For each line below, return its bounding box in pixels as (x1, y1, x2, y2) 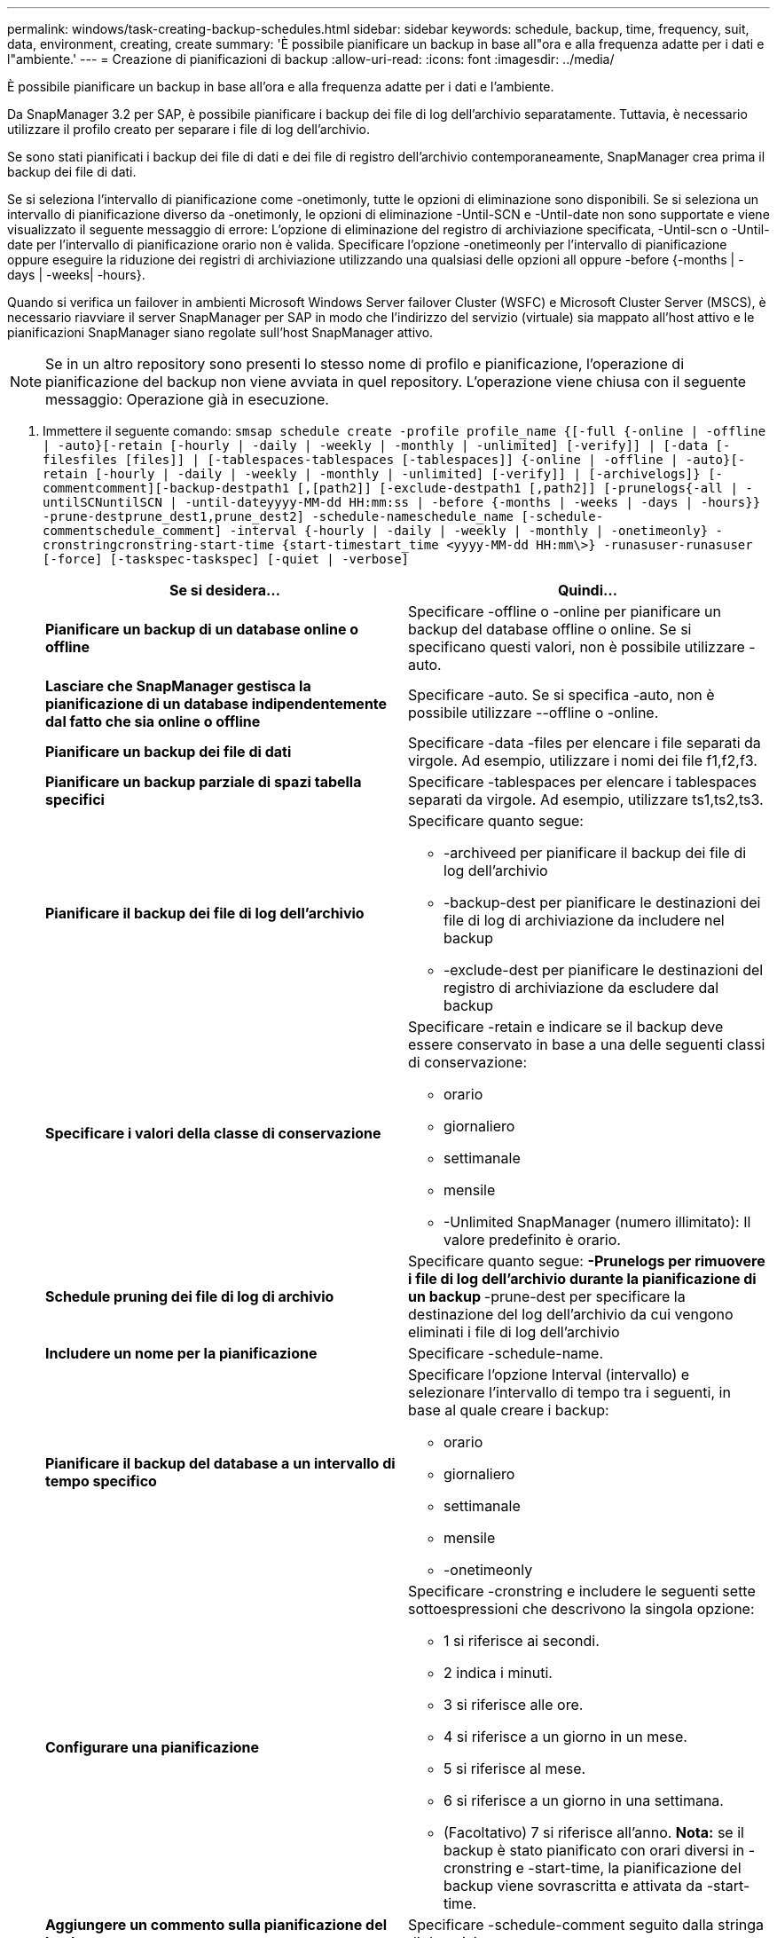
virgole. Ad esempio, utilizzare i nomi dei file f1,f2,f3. (408, 752, 757, 769)
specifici (45, 791, 105, 808)
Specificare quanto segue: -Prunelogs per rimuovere (408, 1252, 765, 1270)
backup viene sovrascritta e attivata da (443, 1877, 703, 1895)
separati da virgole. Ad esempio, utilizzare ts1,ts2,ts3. (408, 791, 764, 808)
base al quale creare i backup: (408, 1401, 609, 1419)
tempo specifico (45, 1472, 157, 1490)
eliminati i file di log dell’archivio (408, 1323, 620, 1341)
